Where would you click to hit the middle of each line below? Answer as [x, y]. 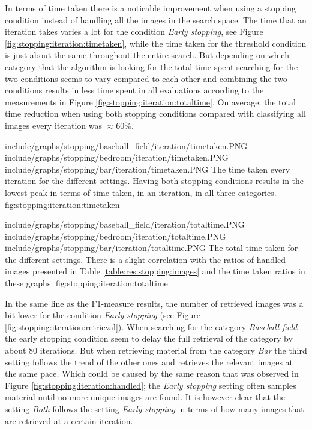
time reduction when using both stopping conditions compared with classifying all [155, 114]
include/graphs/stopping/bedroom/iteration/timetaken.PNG [117, 157]
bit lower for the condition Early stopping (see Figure [103, 315]
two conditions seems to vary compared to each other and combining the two [146, 78]
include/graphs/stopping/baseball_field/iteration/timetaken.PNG [126, 145]
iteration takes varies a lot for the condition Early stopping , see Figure [134, 31]
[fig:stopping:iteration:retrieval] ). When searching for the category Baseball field [151, 326]
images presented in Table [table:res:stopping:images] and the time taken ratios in [155, 271]
